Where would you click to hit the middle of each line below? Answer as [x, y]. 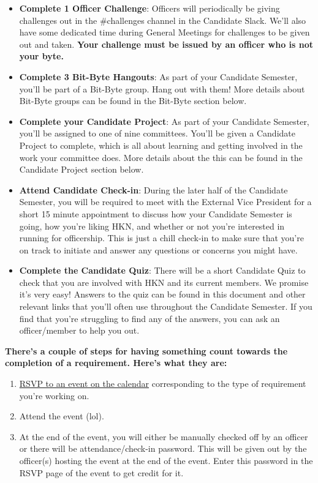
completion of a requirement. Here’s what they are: [116, 363]
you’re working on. [54, 395]
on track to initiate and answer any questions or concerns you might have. [158, 249]
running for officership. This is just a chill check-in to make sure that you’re [161, 238]
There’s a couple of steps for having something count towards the [146, 350]
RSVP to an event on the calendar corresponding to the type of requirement [163, 384]
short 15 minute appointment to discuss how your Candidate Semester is [156, 213]
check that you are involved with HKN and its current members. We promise [164, 282]
